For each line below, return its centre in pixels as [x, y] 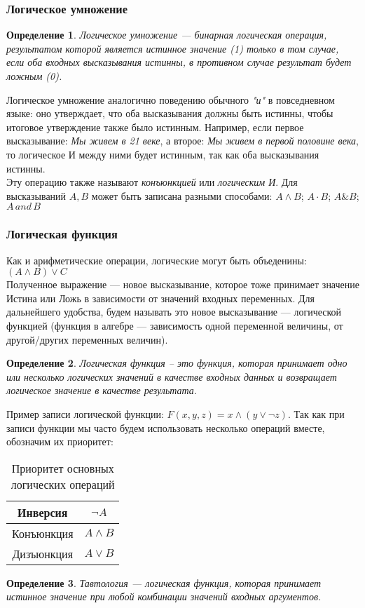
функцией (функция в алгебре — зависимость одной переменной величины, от [175, 325]
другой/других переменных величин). [87, 339]
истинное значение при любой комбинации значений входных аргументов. [164, 596]
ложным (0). [34, 76]
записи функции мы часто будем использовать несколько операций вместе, [166, 427]
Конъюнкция [43, 533]
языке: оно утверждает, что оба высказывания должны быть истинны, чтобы [170, 113]
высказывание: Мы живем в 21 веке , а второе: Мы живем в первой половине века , [182, 141]
